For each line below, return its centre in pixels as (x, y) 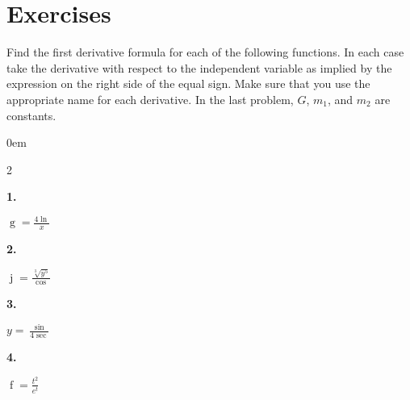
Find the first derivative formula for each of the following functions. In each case (205, 52)
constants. (31, 115)
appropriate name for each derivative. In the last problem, (150, 99)
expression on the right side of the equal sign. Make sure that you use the (188, 83)
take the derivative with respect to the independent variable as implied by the (199, 67)
